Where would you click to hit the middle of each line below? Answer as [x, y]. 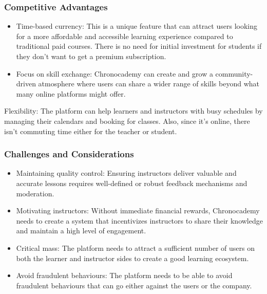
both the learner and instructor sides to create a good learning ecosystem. [132, 258]
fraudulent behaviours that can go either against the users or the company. [134, 285]
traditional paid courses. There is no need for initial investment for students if [139, 46]
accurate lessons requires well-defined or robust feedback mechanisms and [132, 183]
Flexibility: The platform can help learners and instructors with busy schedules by [133, 111]
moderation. [35, 193]
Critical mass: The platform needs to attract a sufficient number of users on [135, 247]
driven [26, 84]
